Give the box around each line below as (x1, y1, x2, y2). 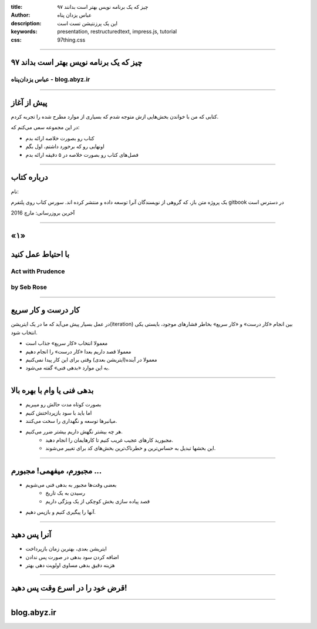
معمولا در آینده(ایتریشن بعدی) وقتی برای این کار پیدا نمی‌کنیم (25, 356, 158, 363)
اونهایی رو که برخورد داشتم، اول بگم (25, 143, 105, 150)
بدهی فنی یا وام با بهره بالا (11, 385, 94, 396)
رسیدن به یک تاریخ (45, 489, 85, 496)
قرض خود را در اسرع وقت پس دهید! (11, 583, 127, 593)
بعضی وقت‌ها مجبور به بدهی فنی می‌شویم (25, 482, 117, 489)
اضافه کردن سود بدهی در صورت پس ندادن (25, 553, 119, 560)
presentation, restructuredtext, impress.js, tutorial (57, 28, 177, 35)
